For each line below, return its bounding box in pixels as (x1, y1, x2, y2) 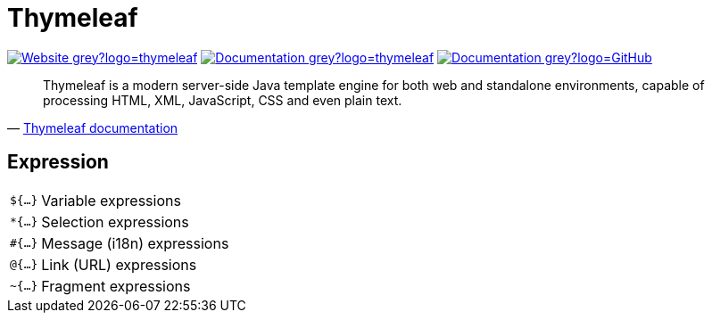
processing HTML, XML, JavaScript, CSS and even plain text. (43, 92, 402, 108)
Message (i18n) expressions (41, 234, 229, 252)
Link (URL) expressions (41, 255, 197, 274)
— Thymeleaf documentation (7, 119, 178, 135)
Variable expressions (41, 191, 181, 209)
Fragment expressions (41, 276, 191, 295)
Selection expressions (41, 212, 189, 231)
